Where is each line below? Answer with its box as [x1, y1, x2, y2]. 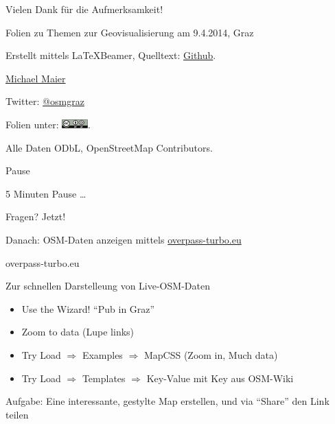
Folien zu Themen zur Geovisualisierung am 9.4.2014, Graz [5, 25, 254, 39]
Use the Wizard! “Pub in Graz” [21, 301, 155, 316]
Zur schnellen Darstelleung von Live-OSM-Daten [5, 279, 210, 293]
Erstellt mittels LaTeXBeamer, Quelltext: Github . [5, 48, 216, 62]
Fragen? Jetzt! [5, 209, 66, 224]
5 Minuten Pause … [5, 186, 86, 200]
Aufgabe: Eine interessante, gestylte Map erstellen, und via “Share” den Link [5, 394, 330, 408]
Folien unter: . [5, 117, 91, 131]
